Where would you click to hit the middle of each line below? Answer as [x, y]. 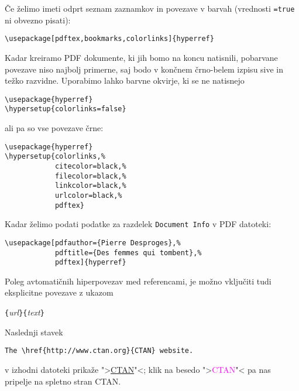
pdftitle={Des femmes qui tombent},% [128, 253]
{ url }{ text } [25, 312]
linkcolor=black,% [90, 186]
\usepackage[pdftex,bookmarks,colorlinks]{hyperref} [109, 39]
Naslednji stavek [34, 332]
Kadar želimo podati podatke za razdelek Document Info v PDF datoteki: [138, 224]
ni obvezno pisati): [38, 20]
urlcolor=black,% [88, 195]
